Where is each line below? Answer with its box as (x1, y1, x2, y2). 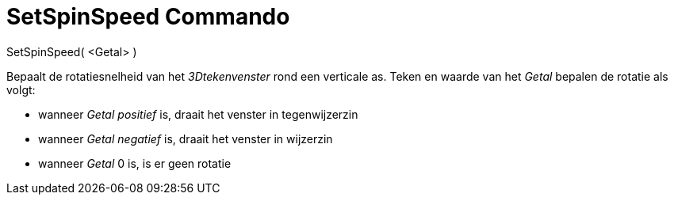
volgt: (6, 82, 36, 97)
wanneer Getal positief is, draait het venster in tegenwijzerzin (38, 107, 358, 121)
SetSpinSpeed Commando (6, 3, 290, 30)
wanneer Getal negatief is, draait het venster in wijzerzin (38, 131, 333, 146)
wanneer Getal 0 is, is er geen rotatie (38, 156, 232, 170)
